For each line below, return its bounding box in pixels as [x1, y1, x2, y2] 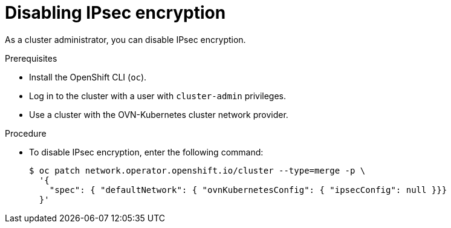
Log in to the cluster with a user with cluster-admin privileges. [29, 90, 287, 101]
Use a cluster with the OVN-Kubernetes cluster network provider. [29, 109, 288, 120]
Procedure [5, 128, 47, 138]
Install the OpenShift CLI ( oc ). [29, 71, 147, 82]
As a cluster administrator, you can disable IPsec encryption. [5, 34, 246, 45]
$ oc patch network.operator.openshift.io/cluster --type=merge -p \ [29, 165, 366, 175]
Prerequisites [5, 53, 57, 64]
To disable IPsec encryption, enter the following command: [29, 146, 264, 157]
